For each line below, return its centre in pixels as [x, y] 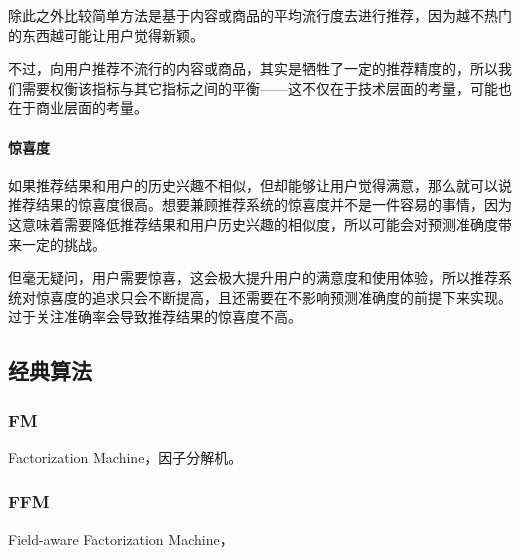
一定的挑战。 [63, 243]
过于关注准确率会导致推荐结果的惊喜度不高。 [155, 316]
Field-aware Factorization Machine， [121, 538]
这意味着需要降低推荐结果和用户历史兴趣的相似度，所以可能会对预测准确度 [253, 223]
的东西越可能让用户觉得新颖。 [106, 34]
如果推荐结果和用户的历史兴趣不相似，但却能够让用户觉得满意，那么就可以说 [260, 184]
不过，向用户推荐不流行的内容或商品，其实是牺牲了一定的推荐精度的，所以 [253, 68]
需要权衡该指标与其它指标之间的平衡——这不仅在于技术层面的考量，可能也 [266, 87]
